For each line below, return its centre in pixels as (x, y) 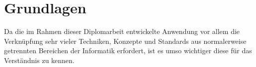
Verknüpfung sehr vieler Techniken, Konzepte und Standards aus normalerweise (125, 41)
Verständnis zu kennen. (39, 60)
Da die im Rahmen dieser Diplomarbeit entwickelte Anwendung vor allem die (122, 31)
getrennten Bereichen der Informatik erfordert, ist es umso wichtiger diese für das (128, 50)
